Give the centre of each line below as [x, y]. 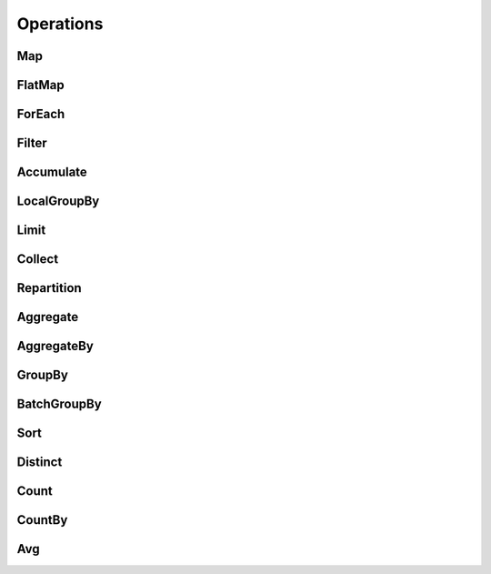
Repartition [49, 288]
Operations [60, 24]
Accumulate [52, 172]
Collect [38, 259]
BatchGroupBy [59, 404]
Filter [32, 143]
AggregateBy [55, 346]
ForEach [41, 114]
